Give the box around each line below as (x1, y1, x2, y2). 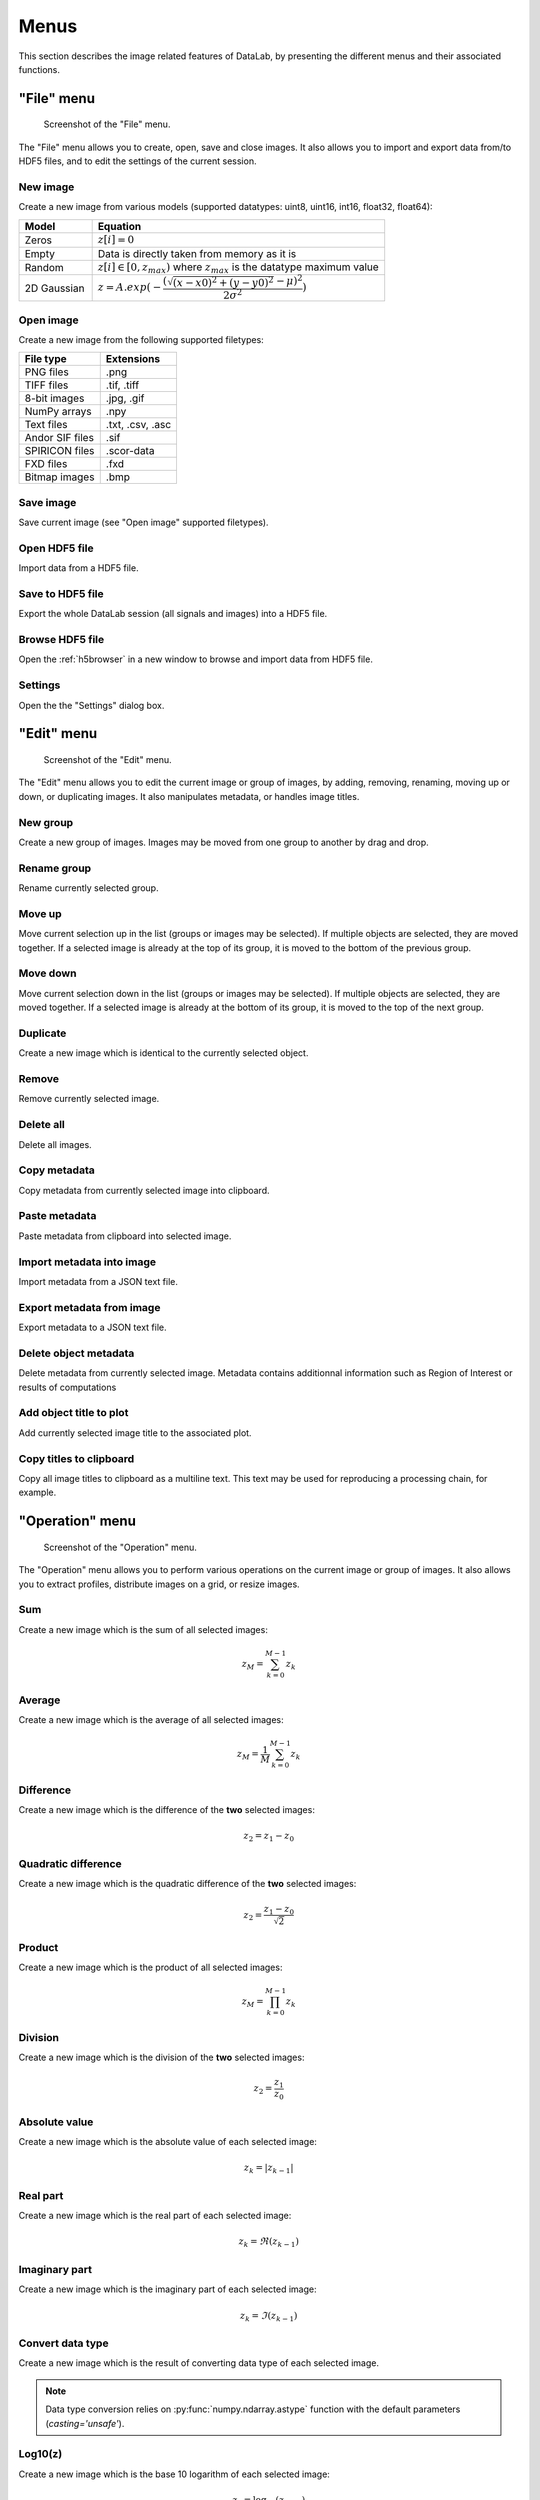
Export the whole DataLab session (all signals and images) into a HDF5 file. (18, 608, 328, 620)
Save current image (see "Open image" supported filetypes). (18, 516, 269, 529)
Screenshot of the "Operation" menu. (43, 1541, 197, 1553)
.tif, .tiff (105, 378, 140, 392)
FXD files (24, 457, 68, 471)
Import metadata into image (18, 1255, 157, 1269)
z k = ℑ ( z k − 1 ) (240, 2310, 298, 2324)
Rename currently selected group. (18, 882, 159, 894)
